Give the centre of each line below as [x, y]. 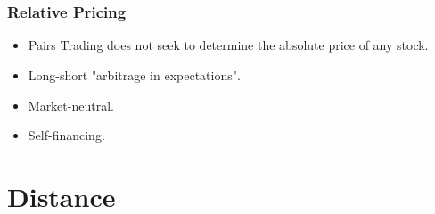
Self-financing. [66, 135]
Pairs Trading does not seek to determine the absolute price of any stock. [228, 45]
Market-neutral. [71, 105]
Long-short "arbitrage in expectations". [134, 75]
